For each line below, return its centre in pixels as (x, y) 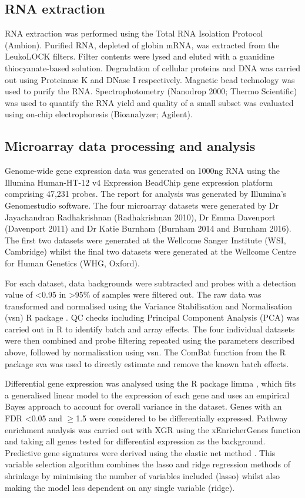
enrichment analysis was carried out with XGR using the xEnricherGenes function (153, 429)
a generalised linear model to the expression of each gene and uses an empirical (147, 395)
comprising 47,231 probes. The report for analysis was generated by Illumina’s (146, 194)
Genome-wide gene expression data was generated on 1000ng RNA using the (143, 171)
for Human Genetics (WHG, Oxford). (72, 263)
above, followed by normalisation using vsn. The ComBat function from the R (145, 352)
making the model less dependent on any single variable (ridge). (120, 487)
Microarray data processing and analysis (130, 146)
